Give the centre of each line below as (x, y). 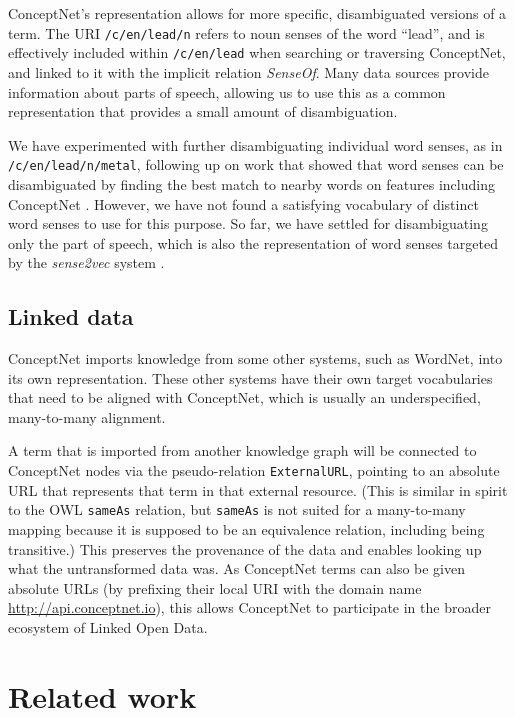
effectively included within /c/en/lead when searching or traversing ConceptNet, (257, 52)
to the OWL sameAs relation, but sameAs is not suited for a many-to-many (237, 509)
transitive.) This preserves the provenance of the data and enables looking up (245, 548)
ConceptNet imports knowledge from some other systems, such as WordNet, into (255, 358)
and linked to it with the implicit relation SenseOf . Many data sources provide (248, 71)
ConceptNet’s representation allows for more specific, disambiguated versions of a (257, 13)
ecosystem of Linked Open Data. (108, 626)
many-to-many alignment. (87, 416)
